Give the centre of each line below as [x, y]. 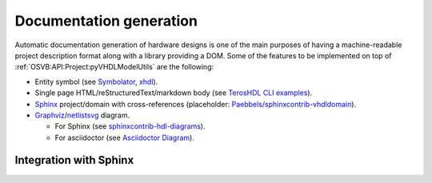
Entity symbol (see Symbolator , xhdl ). [96, 82]
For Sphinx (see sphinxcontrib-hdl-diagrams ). [130, 126]
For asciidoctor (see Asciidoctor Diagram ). [125, 137]
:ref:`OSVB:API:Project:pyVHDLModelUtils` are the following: [114, 67]
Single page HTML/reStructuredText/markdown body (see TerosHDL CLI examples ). [174, 93]
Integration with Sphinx [74, 160]
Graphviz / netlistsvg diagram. [82, 115]
